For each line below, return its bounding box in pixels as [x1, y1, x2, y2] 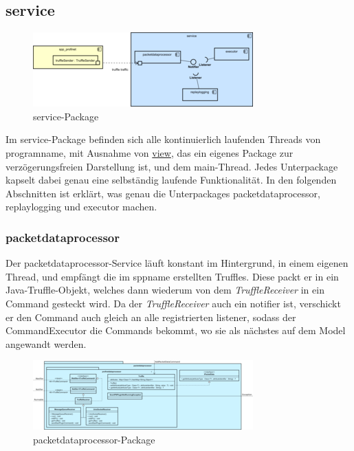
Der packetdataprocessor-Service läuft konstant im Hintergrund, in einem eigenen [5, 256, 349, 270]
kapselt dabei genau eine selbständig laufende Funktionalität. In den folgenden [5, 173, 337, 187]
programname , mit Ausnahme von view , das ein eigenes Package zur [5, 145, 294, 159]
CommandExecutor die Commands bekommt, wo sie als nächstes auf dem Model [5, 323, 346, 338]
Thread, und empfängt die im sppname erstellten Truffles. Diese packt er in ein [5, 269, 339, 283]
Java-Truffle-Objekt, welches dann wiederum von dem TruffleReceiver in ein [5, 283, 324, 297]
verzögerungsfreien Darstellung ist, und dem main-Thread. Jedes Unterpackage [5, 159, 338, 173]
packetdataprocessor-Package [33, 432, 155, 446]
